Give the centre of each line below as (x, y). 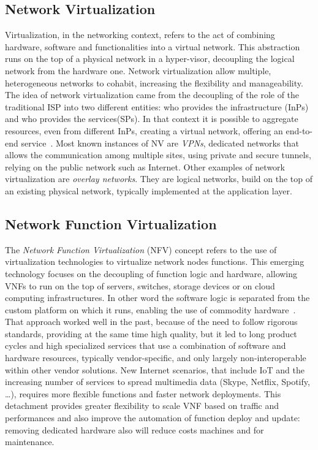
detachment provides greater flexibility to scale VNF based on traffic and (142, 406)
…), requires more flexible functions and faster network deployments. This (143, 393)
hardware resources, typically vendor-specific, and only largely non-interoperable (156, 358)
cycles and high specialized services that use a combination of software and (146, 345)
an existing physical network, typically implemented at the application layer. (149, 190)
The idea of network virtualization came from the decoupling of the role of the (152, 95)
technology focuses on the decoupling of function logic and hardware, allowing (151, 273)
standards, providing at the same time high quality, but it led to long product (151, 333)
